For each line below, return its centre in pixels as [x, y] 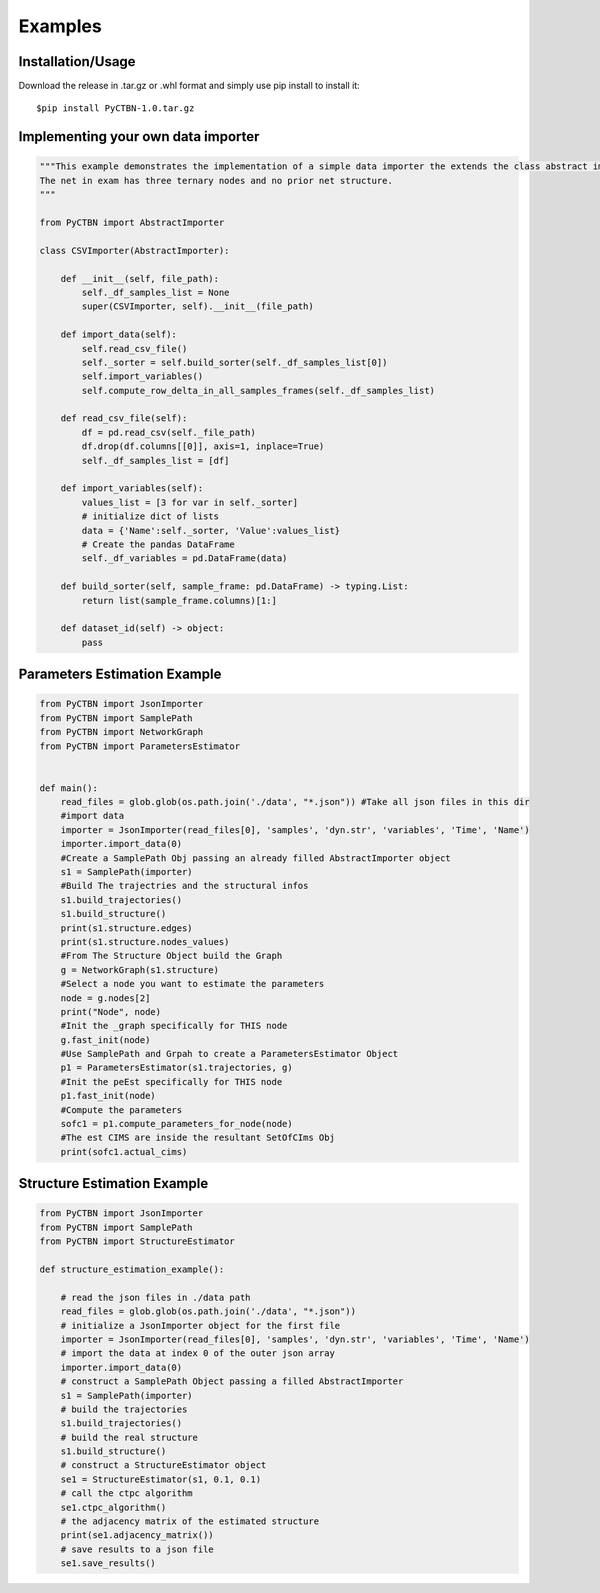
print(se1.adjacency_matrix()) [137, 1535]
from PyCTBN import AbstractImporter [132, 223]
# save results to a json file [137, 1549]
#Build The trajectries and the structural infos [184, 886]
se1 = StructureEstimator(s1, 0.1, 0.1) [161, 1479]
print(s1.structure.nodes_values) [145, 941]
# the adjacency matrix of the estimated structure [190, 1521]
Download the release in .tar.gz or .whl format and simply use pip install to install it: [189, 86]
